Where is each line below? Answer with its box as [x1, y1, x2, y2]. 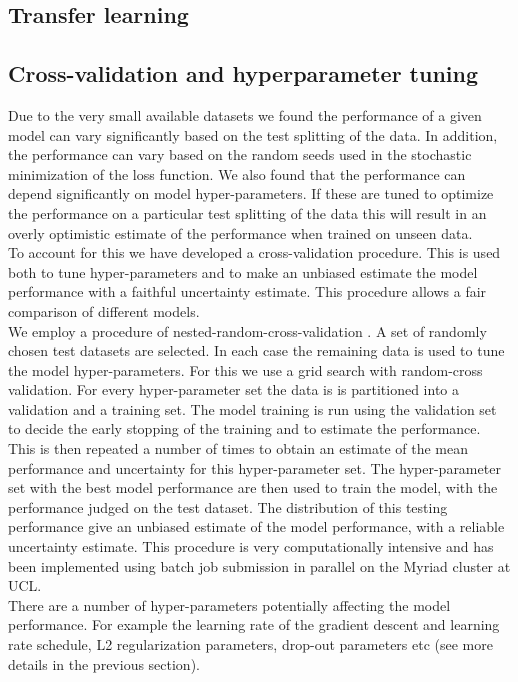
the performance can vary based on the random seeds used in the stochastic [8, 144, 472, 165]
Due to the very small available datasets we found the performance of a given [8, 104, 482, 125]
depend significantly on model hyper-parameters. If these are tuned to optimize [8, 183, 494, 204]
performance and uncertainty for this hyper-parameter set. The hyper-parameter [8, 457, 501, 478]
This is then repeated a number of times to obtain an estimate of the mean [8, 438, 469, 459]
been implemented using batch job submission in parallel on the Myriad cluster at [8, 555, 511, 576]
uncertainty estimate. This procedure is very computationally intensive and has [8, 536, 494, 557]
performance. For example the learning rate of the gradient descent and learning [8, 614, 500, 635]
